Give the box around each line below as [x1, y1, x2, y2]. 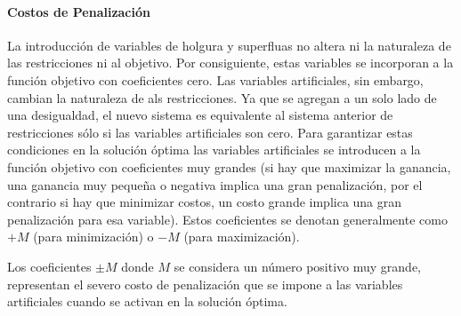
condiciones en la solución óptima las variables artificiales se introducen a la [7, 140, 421, 159]
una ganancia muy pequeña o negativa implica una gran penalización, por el [7, 175, 423, 194]
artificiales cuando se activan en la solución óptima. [7, 292, 287, 311]
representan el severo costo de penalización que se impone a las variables [7, 274, 403, 293]
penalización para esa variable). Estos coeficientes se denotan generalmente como [7, 209, 448, 228]
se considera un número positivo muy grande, [174, 257, 421, 275]
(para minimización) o [33, 227, 154, 246]
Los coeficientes [7, 257, 92, 275]
